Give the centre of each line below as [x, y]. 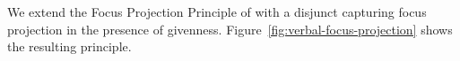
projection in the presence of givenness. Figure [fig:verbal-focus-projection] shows [230, 29]
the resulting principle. [69, 46]
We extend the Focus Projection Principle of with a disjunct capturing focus [217, 11]
